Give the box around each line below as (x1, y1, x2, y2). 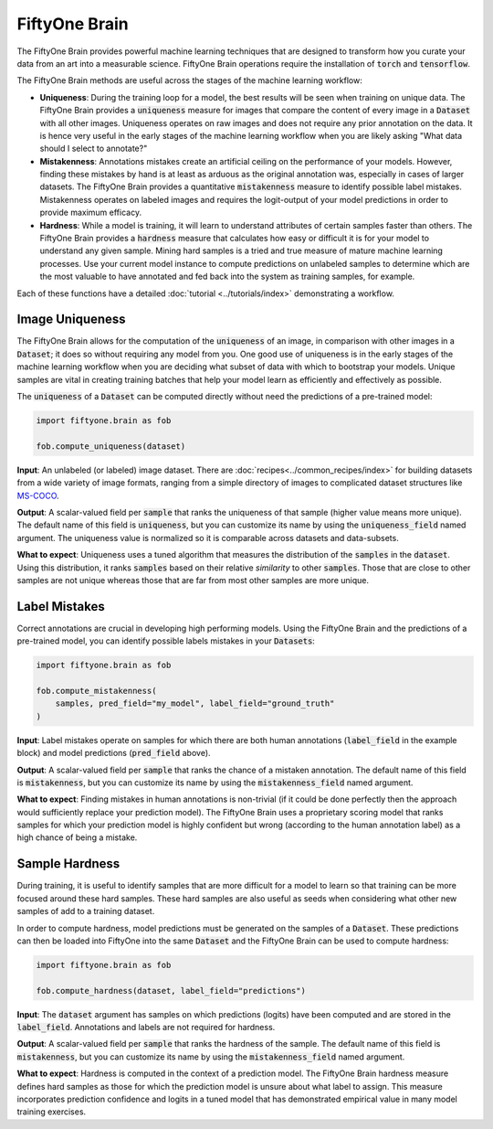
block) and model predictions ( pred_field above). (16, 748, 211, 759)
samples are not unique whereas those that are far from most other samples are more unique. (16, 574, 370, 585)
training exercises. (16, 1106, 87, 1117)
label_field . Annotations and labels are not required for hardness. (16, 1022, 276, 1033)
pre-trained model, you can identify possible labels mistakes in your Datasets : (16, 635, 315, 646)
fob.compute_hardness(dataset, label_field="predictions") (36, 985, 306, 996)
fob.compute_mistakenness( (36, 686, 157, 696)
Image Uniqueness (16, 312, 127, 327)
